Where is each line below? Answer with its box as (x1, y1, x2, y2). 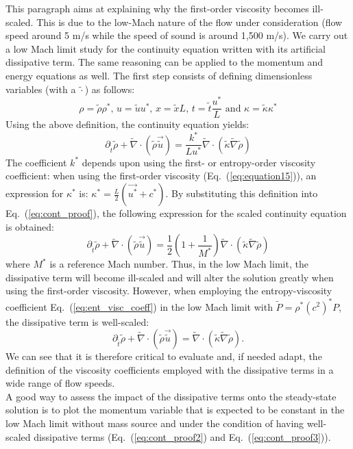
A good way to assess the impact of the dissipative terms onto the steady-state (5, 389, 337, 403)
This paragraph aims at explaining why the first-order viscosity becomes (5, 1, 309, 15)
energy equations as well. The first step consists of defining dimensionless (5, 68, 313, 82)
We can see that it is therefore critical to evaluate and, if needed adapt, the (5, 349, 322, 363)
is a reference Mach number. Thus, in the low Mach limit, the (49, 257, 308, 271)
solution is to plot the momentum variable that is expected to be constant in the (5, 402, 345, 417)
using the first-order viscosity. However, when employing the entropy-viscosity (5, 283, 332, 298)
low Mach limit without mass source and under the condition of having (5, 416, 304, 431)
